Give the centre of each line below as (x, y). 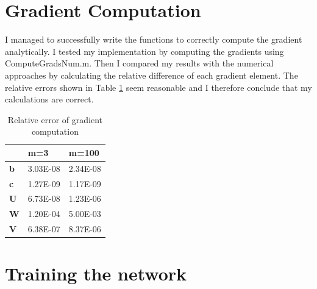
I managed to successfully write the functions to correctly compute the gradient (154, 39)
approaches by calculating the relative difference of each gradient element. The (151, 75)
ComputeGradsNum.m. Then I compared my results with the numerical (139, 63)
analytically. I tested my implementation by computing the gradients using (144, 51)
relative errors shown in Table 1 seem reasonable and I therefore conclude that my (158, 87)
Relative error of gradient (55, 119)
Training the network (96, 273)
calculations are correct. (49, 99)
